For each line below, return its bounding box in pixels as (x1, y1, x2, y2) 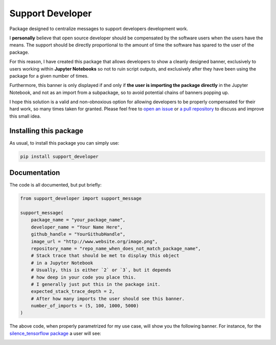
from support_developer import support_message (20, 196, 142, 201)
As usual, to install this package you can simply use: (9, 140, 120, 146)
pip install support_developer (20, 153, 99, 159)
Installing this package (9, 126, 84, 135)
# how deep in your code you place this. (31, 274, 136, 280)
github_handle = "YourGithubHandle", (31, 232, 126, 237)
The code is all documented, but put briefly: (9, 182, 102, 188)
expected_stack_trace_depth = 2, (31, 289, 115, 294)
